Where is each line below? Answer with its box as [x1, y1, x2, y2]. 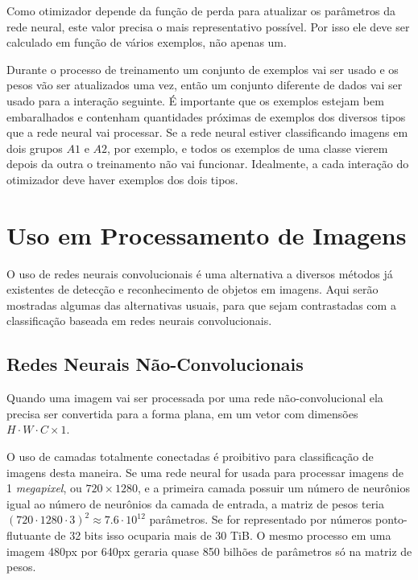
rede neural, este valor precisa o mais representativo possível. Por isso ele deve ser [6, 18, 410, 35]
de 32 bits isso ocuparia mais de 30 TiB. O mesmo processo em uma [54, 526, 391, 543]
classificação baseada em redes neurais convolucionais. [6, 312, 272, 329]
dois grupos [6, 139, 63, 156]
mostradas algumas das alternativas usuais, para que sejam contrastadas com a [6, 296, 396, 313]
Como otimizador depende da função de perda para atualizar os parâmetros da [6, 2, 396, 19]
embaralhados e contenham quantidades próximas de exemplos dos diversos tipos [6, 108, 406, 125]
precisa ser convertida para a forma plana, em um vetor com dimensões [6, 405, 358, 422]
